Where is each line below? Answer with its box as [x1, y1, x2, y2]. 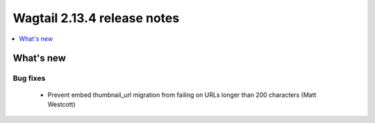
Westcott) [47, 100, 76, 108]
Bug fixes [12, 73, 46, 83]
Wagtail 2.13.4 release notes [12, 10, 180, 26]
